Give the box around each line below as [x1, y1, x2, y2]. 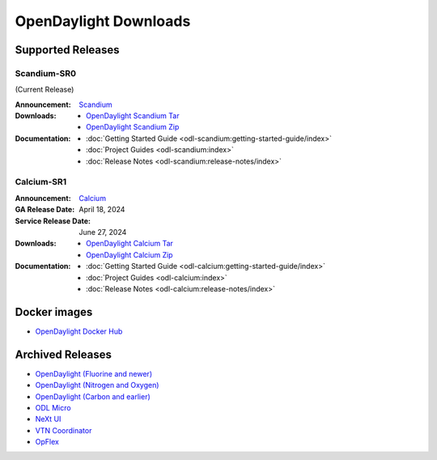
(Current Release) [15, 85, 74, 95]
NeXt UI [35, 414, 62, 424]
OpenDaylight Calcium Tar [86, 239, 174, 249]
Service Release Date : [15, 215, 91, 226]
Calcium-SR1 [15, 177, 67, 188]
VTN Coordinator [35, 425, 92, 435]
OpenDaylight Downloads [15, 12, 191, 30]
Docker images [15, 305, 93, 319]
